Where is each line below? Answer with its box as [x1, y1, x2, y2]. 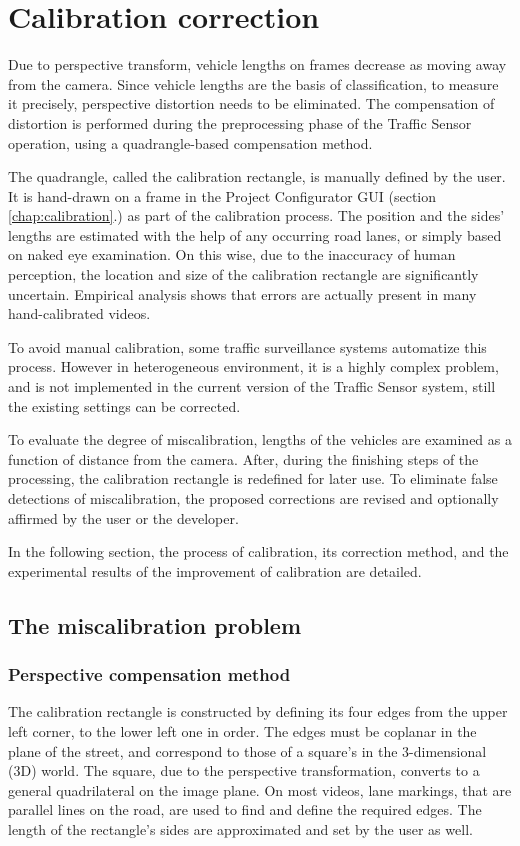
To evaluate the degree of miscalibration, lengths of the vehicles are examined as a [8, 429, 512, 450]
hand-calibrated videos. [8, 303, 151, 324]
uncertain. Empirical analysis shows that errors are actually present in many [8, 283, 477, 304]
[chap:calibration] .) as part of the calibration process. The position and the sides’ [8, 205, 505, 226]
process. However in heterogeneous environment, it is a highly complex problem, [8, 356, 499, 377]
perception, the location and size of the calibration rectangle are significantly [8, 264, 479, 285]
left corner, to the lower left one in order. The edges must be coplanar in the [8, 720, 477, 741]
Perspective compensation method [8, 662, 291, 687]
